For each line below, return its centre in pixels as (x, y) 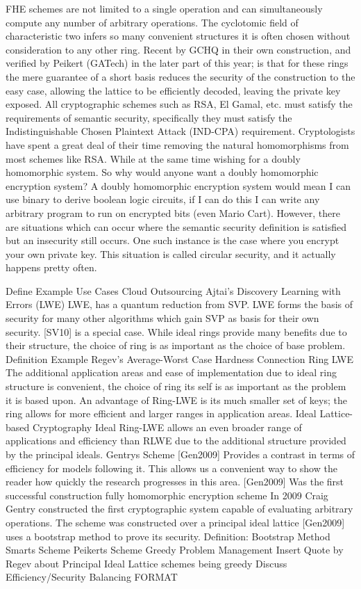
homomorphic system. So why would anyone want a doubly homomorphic (162, 172)
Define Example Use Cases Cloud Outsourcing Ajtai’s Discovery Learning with (173, 290)
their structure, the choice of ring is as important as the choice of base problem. (176, 345)
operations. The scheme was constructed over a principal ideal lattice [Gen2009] (175, 522)
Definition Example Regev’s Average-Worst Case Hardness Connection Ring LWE (179, 358)
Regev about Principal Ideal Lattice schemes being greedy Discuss (146, 563)
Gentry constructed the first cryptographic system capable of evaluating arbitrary (179, 509)
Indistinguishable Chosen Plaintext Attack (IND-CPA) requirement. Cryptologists (180, 131)
